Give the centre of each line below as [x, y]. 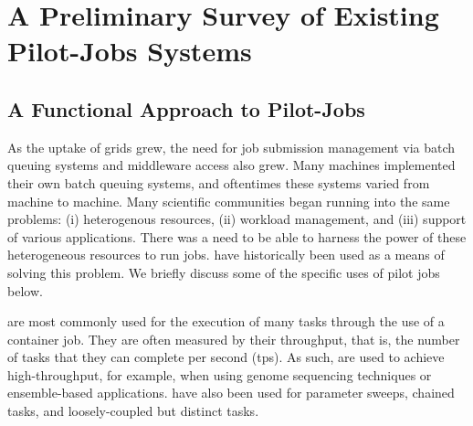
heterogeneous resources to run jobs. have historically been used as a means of [226, 255]
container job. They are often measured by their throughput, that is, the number [234, 339]
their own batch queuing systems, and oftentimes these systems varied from [219, 182]
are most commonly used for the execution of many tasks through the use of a [226, 321]
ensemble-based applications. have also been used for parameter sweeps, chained [231, 393]
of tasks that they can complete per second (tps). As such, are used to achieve [226, 357]
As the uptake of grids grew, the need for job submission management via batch [231, 147]
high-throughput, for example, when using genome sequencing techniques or [220, 374]
